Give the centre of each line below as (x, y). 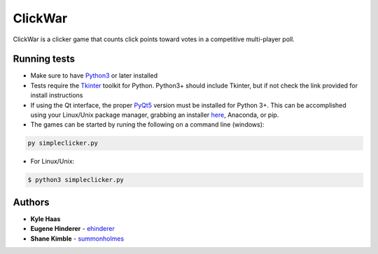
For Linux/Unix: (52, 162)
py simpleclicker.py (63, 143)
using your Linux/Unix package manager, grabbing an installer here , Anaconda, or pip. (155, 115)
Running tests (44, 59)
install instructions (57, 95)
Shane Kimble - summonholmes (77, 239)
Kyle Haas (45, 219)
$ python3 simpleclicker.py (76, 180)
